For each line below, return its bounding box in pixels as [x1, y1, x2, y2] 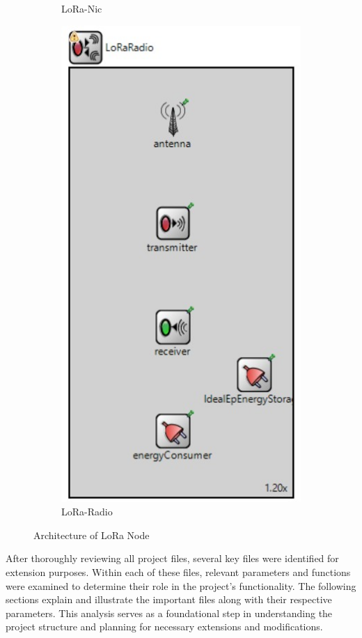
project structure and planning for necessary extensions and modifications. [6, 619, 323, 634]
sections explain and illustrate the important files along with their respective [6, 592, 332, 607]
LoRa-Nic [61, 1, 102, 15]
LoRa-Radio [61, 504, 113, 519]
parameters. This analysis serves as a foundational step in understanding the [6, 605, 333, 620]
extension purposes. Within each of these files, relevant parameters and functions [6, 564, 351, 579]
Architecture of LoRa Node [33, 527, 150, 542]
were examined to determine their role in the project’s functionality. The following [6, 578, 356, 593]
